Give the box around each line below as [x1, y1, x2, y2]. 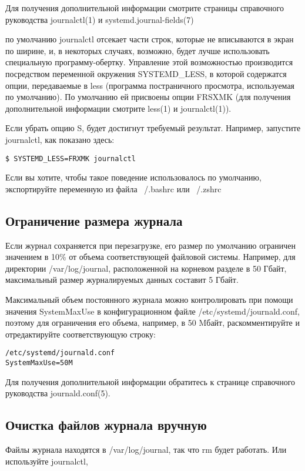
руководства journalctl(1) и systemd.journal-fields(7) [5, 13, 194, 25]
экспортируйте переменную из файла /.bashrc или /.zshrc [5, 182, 222, 195]
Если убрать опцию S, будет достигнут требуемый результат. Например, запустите [5, 122, 301, 134]
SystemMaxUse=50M [5, 358, 73, 367]
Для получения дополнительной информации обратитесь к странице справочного [5, 375, 296, 388]
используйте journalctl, [5, 455, 88, 467]
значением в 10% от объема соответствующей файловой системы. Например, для [5, 250, 296, 263]
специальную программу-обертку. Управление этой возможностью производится [5, 56, 293, 68]
